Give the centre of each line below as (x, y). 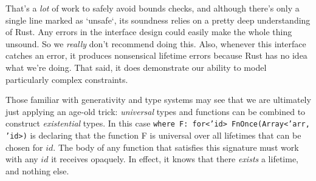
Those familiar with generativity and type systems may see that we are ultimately (158, 100)
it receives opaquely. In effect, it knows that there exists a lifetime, (175, 159)
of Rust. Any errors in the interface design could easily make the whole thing (149, 32)
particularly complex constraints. (67, 79)
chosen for (24, 147)
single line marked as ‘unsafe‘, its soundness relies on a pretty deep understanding (158, 20)
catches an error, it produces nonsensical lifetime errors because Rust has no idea (156, 55)
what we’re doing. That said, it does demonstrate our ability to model (136, 67)
